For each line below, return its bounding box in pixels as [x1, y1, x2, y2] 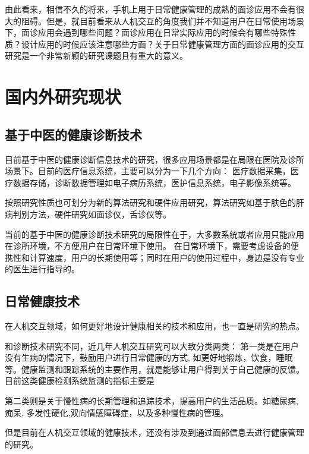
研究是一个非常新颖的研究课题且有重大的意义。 [5, 49, 188, 62]
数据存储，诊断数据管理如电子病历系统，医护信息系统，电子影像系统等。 [12, 176, 296, 188]
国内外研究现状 [5, 84, 122, 109]
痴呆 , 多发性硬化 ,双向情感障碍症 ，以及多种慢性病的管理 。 [5, 406, 229, 418]
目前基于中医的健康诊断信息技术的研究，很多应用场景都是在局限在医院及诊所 [5, 153, 304, 165]
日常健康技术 [5, 292, 80, 310]
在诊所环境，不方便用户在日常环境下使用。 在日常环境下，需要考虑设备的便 [5, 239, 299, 252]
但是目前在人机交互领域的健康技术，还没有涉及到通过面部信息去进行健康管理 [5, 426, 304, 439]
